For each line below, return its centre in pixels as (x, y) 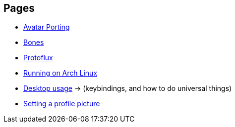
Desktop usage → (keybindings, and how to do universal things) (128, 88)
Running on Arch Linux (60, 73)
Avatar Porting (47, 27)
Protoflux (38, 58)
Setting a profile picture (62, 104)
